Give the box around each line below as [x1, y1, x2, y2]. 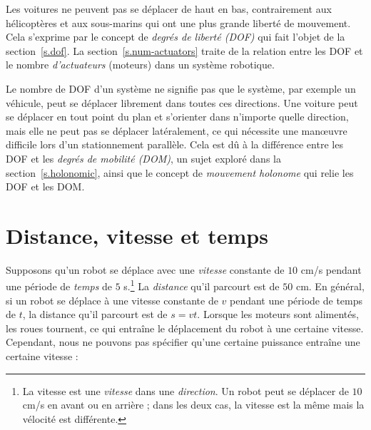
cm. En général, [295, 279, 365, 294]
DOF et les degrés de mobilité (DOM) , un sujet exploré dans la [6, 150, 281, 165]
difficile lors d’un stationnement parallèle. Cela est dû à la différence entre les [6, 137, 343, 152]
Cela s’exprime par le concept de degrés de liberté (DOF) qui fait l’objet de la [6, 29, 345, 44]
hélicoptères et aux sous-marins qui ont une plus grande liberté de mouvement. [6, 15, 351, 30]
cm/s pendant [300, 262, 362, 277]
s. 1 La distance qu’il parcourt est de [123, 277, 280, 294]
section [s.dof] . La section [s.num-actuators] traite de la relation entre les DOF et [6, 43, 363, 58]
